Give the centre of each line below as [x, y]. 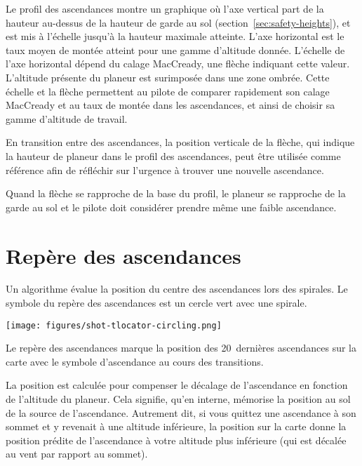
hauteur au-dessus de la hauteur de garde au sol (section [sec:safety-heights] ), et [178, 22]
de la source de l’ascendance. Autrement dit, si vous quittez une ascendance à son [181, 412]
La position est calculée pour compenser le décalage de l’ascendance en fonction [177, 385]
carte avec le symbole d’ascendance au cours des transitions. [135, 361]
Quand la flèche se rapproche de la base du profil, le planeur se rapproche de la [176, 193]
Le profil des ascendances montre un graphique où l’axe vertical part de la [165, 8]
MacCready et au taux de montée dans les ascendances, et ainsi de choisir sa [170, 105]
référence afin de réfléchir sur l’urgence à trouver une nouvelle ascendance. [165, 169]
